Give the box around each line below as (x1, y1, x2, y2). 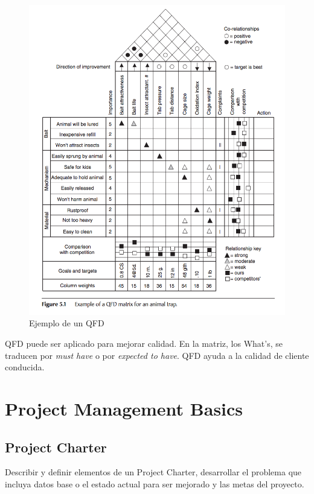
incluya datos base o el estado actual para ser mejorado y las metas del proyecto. (5, 478, 304, 490)
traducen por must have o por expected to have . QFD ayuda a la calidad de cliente (5, 349, 309, 361)
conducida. (5, 361, 45, 373)
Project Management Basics (5, 396, 243, 421)
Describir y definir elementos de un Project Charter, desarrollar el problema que (5, 466, 302, 478)
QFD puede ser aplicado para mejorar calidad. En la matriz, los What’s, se (5, 337, 283, 350)
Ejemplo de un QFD (29, 317, 104, 329)
